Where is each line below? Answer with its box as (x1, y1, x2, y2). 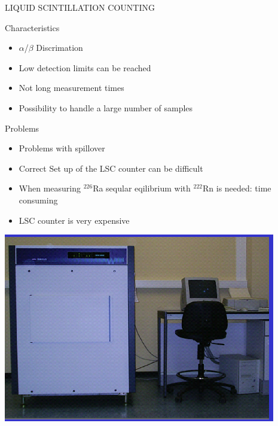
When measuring (19, 182, 81, 194)
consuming (19, 193, 58, 206)
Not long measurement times (19, 81, 124, 94)
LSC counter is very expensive (19, 214, 130, 226)
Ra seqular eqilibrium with (93, 182, 191, 194)
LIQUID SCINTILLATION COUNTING (5, 1, 155, 13)
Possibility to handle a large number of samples (19, 101, 193, 114)
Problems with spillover (19, 142, 105, 154)
